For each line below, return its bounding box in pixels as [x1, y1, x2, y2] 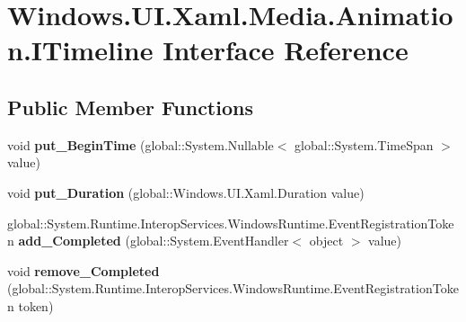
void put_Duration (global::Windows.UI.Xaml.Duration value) [7, 183, 365, 201]
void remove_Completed [7, 261, 160, 280]
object [309, 231, 344, 250]
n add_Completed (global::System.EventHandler [7, 231, 289, 250]
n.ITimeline [7, 31, 154, 68]
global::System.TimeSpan [295, 135, 434, 154]
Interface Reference [163, 31, 409, 68]
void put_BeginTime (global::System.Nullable [7, 135, 274, 154]
